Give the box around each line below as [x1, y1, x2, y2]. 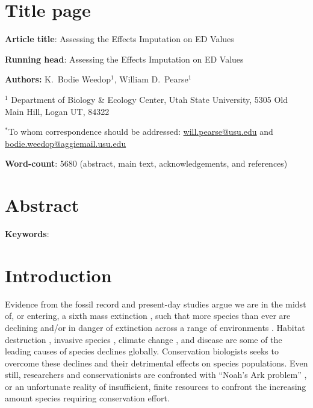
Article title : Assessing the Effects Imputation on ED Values [5, 32, 234, 45]
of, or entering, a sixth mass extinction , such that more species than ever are [5, 309, 291, 322]
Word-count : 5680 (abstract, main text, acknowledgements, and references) [5, 157, 288, 170]
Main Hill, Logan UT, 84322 [5, 105, 110, 117]
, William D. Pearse [114, 73, 188, 85]
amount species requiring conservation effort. [5, 392, 170, 404]
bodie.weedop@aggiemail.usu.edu [5, 137, 126, 149]
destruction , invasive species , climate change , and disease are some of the [5, 333, 282, 345]
